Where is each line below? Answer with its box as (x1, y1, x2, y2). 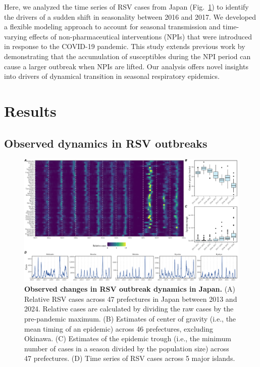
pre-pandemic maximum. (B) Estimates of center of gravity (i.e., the (24, 313, 236, 324)
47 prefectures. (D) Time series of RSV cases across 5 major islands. (24, 353, 235, 363)
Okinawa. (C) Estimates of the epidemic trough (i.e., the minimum (24, 333, 231, 344)
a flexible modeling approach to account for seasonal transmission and (4, 21, 221, 32)
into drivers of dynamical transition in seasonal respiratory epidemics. (4, 71, 220, 81)
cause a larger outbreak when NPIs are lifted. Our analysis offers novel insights (4, 61, 248, 71)
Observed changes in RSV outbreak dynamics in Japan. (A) (24, 284, 236, 294)
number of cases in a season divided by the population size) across (24, 343, 229, 353)
